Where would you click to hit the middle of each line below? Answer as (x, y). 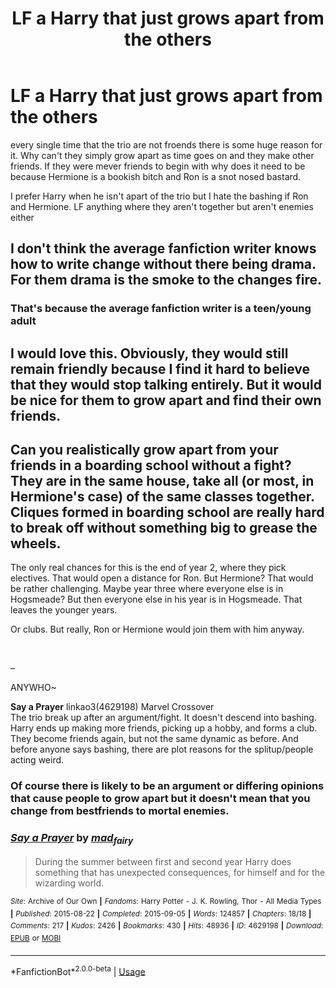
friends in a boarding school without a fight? (151, 465)
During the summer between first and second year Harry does (163, 861)
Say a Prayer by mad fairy (72, 839)
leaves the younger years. (64, 610)
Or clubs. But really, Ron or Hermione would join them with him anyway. (157, 629)
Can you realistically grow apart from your (144, 450)
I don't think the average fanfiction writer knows (163, 248)
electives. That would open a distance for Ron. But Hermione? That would (162, 578)
